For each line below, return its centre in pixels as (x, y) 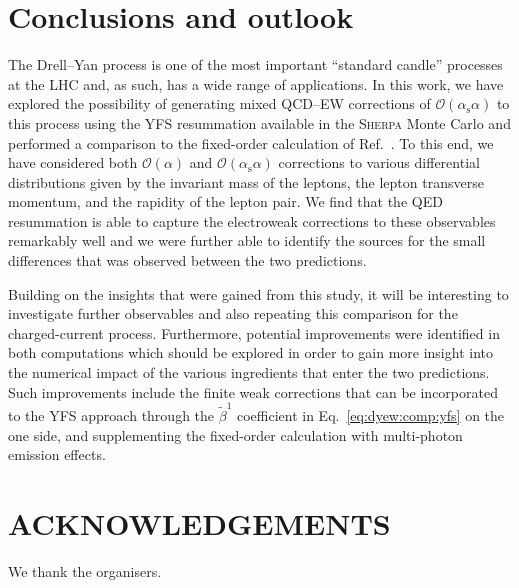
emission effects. (57, 454)
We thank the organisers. (85, 570)
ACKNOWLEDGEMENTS (199, 522)
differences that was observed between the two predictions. (187, 260)
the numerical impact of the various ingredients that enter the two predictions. (249, 372)
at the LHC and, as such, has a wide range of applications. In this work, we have (256, 83)
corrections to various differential (379, 162)
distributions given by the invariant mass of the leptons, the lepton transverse (246, 181)
